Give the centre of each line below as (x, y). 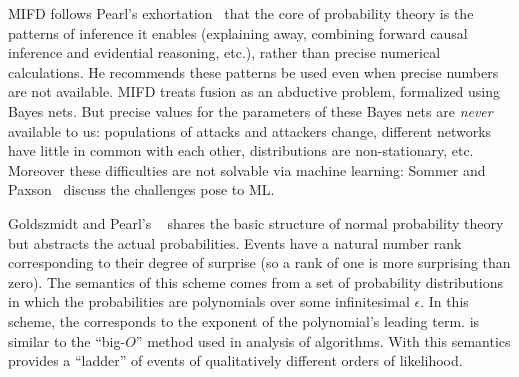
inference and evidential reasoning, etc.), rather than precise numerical (224, 52)
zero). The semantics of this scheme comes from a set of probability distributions (255, 281)
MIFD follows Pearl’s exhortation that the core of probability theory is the (241, 13)
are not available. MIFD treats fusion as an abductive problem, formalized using (254, 91)
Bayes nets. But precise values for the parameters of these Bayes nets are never (250, 110)
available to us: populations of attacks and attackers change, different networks (250, 130)
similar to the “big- (67, 340)
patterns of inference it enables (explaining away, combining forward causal (238, 32)
